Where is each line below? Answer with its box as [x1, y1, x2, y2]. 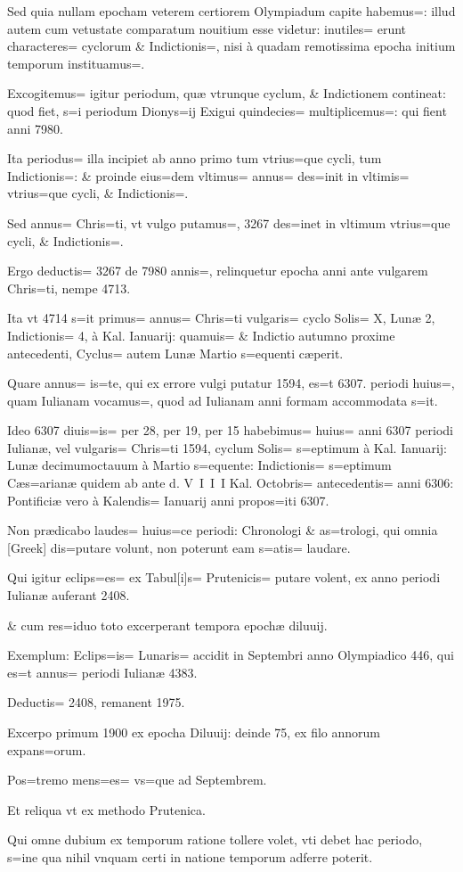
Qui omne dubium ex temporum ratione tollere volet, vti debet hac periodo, [7, 830, 423, 849]
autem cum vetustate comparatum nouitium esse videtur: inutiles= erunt [7, 19, 407, 37]
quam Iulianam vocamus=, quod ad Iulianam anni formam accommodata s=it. [7, 391, 438, 409]
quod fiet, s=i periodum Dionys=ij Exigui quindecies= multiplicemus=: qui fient [7, 101, 447, 119]
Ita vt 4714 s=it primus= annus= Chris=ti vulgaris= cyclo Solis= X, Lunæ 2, [7, 308, 435, 327]
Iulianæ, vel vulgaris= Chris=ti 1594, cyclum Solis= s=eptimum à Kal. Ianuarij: [7, 438, 447, 457]
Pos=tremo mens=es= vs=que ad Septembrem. [7, 770, 267, 789]
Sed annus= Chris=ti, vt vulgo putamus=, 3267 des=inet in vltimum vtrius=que [7, 213, 451, 232]
